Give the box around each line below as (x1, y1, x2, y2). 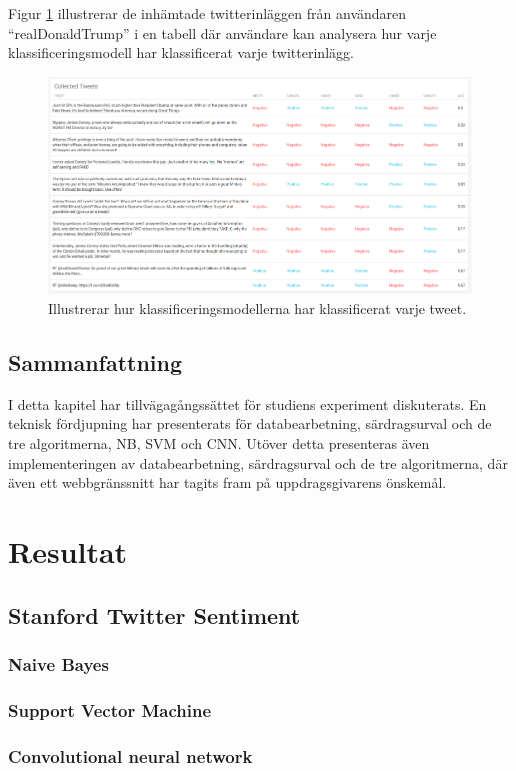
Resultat (8, 530, 128, 571)
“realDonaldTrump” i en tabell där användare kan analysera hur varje (8, 22, 437, 43)
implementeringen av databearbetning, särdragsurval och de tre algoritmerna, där (8, 452, 508, 473)
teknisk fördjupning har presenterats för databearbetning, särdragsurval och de (8, 413, 492, 434)
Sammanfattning (8, 346, 183, 377)
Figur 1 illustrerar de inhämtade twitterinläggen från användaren (8, 3, 407, 23)
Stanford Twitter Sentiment (8, 599, 301, 630)
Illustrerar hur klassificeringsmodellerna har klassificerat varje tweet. (48, 297, 467, 318)
